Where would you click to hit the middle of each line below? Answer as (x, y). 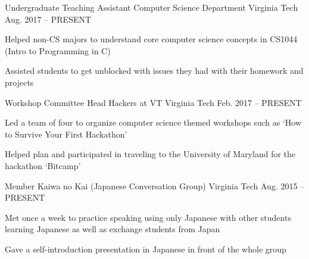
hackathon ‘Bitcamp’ (43, 165)
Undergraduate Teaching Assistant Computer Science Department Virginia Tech (152, 7)
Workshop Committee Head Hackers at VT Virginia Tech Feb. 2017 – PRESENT (153, 102)
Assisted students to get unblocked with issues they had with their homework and (154, 71)
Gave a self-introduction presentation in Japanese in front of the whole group (146, 249)
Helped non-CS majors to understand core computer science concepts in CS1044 (151, 39)
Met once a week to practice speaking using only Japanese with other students (148, 217)
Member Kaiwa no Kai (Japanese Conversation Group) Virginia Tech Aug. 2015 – (155, 185)
